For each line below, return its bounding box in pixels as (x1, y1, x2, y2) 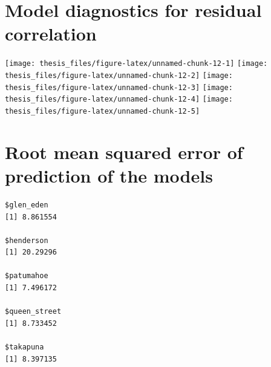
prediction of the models (5, 163, 213, 187)
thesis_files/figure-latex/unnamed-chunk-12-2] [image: (5, 71, 233, 80)
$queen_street (5, 307, 62, 316)
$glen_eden (5, 200, 48, 209)
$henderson (5, 236, 48, 245)
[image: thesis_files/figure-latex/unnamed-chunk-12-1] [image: (5, 59, 268, 68)
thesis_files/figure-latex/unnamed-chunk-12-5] (5, 106, 200, 115)
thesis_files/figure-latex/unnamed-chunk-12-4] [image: (5, 95, 233, 104)
